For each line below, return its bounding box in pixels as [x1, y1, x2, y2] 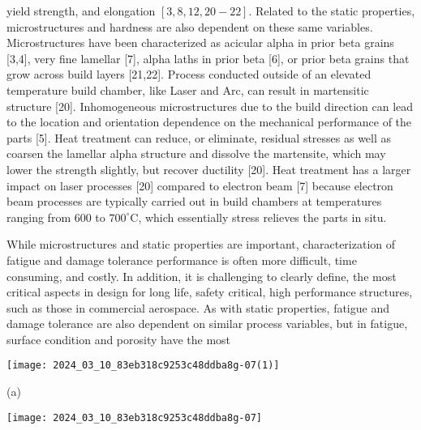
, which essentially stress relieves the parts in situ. [138, 208, 387, 225]
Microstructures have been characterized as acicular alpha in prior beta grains [6, 34, 394, 51]
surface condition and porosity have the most [6, 330, 231, 347]
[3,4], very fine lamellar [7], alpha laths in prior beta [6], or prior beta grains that [6, 49, 410, 66]
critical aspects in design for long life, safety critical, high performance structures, [6, 283, 413, 300]
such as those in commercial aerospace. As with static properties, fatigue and [6, 299, 389, 316]
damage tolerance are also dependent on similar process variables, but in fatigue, [6, 315, 408, 332]
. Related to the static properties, [248, 2, 415, 19]
